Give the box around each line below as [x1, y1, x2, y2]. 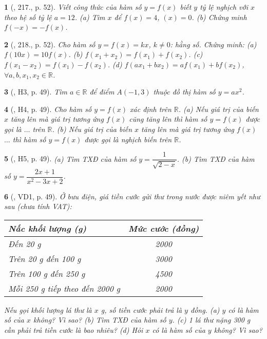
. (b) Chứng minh [192, 11, 247, 22]
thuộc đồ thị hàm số [153, 86, 216, 97]
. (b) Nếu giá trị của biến [52, 123, 132, 134]
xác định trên [130, 103, 171, 114]
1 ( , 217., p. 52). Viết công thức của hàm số [4, 2, 142, 12]
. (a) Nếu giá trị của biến [178, 103, 259, 114]
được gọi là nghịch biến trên [84, 134, 172, 144]
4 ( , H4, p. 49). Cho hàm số [4, 103, 92, 114]
